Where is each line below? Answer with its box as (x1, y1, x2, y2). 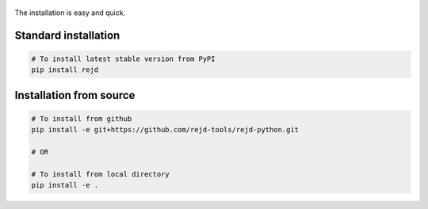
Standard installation (14, 28, 120, 42)
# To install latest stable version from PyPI (31, 55, 216, 63)
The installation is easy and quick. (14, 8, 126, 17)
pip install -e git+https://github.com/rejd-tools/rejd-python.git (31, 125, 300, 135)
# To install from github (31, 114, 132, 123)
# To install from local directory (31, 169, 170, 178)
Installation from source (14, 88, 136, 102)
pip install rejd (31, 66, 99, 74)
